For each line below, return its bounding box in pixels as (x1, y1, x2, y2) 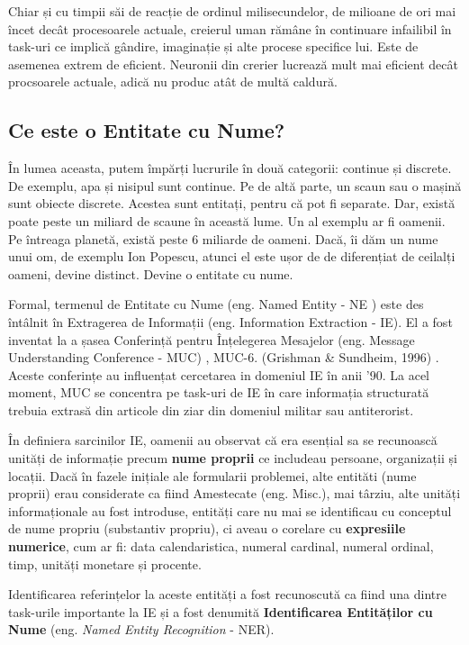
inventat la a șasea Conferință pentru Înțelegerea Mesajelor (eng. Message (8, 330, 415, 349)
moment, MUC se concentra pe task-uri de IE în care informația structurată (8, 383, 429, 402)
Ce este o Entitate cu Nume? (8, 116, 285, 144)
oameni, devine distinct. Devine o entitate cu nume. (8, 264, 293, 283)
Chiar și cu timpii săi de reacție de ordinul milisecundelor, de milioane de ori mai (8, 2, 456, 20)
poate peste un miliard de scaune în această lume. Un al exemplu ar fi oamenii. (8, 211, 446, 230)
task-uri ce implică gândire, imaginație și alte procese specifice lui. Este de (8, 37, 419, 56)
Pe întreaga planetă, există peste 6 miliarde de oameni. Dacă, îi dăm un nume (8, 229, 438, 248)
